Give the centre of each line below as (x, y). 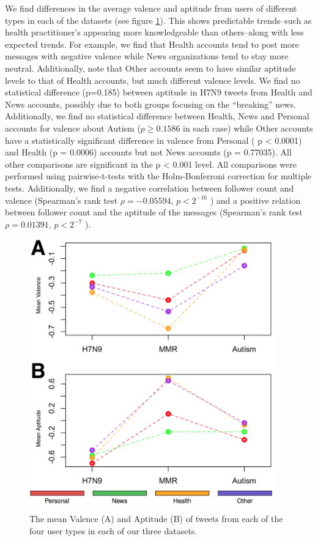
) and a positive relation (255, 200)
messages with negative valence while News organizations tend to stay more (147, 56)
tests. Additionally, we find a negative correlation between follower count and (150, 188)
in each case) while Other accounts (248, 128)
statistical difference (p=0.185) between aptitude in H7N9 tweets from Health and (159, 92)
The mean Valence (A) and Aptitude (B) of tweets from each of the (156, 518)
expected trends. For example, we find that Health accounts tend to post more (152, 44)
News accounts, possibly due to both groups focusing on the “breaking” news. (150, 104)
